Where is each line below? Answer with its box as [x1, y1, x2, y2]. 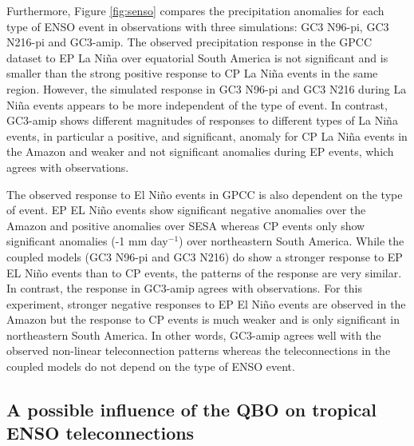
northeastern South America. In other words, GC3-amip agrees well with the [6, 326, 381, 343]
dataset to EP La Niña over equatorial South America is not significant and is [6, 49, 388, 66]
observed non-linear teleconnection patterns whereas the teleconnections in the [6, 342, 391, 359]
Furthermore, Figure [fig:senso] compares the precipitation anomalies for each [6, 2, 384, 18]
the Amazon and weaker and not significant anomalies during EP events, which [6, 143, 394, 160]
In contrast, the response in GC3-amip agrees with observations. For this [6, 280, 362, 297]
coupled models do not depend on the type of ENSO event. [6, 358, 295, 375]
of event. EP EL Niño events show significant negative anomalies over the [6, 201, 366, 218]
